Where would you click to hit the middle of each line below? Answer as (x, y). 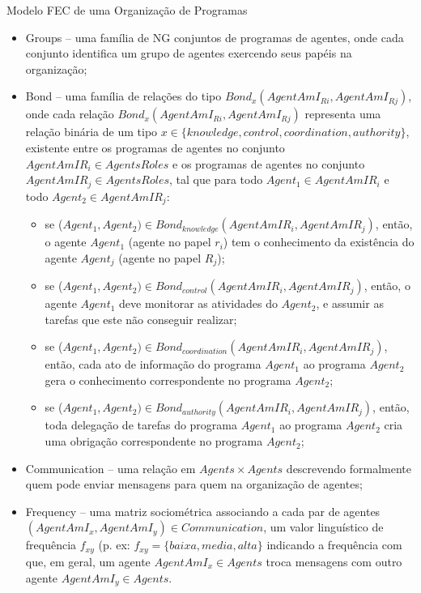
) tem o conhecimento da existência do (319, 242)
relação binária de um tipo (91, 132)
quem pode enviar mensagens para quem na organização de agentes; (194, 484)
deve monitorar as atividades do (198, 303)
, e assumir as (350, 303)
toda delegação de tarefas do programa (141, 425)
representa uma (343, 114)
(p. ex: (114, 545)
